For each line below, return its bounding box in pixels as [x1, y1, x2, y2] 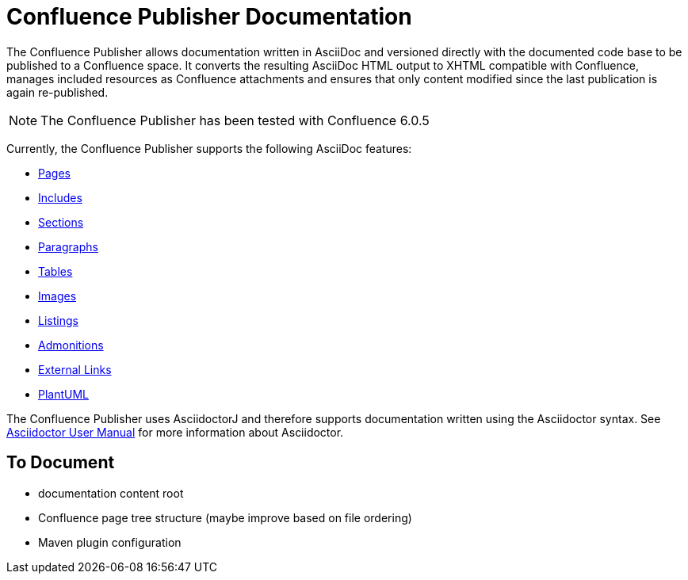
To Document [6, 452, 115, 473]
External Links [38, 362, 112, 376]
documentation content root [38, 486, 184, 500]
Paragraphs [38, 239, 98, 254]
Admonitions [38, 338, 104, 352]
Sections [38, 215, 84, 229]
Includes [38, 190, 82, 204]
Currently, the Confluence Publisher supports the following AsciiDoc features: [6, 141, 412, 155]
